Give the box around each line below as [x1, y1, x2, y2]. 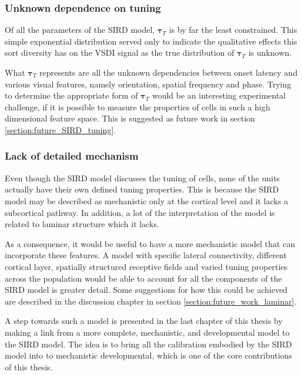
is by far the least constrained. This [169, 23, 297, 36]
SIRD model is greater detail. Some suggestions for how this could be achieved [5, 283, 288, 296]
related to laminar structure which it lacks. [5, 218, 159, 230]
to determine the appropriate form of [5, 89, 138, 102]
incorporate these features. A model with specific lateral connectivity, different [5, 249, 287, 261]
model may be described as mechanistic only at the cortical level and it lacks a [5, 194, 288, 207]
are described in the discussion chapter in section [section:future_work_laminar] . [5, 295, 297, 307]
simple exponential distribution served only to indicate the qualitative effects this [5, 35, 297, 47]
